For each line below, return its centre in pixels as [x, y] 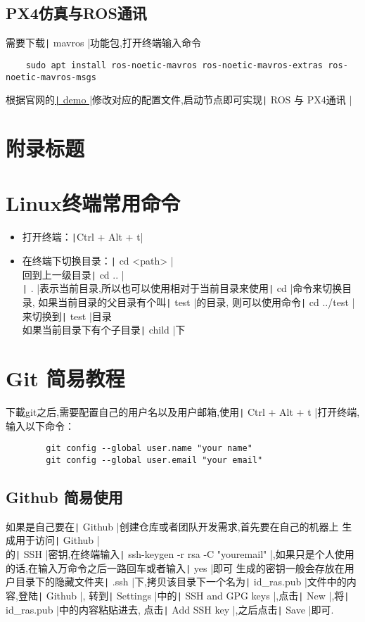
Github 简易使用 [64, 497]
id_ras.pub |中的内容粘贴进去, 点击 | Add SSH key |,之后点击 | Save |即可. [170, 609]
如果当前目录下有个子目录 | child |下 [104, 330]
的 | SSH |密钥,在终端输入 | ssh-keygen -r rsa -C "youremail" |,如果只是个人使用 [180, 554]
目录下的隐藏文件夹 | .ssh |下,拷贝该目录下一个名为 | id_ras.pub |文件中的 [181, 582]
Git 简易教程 [65, 378]
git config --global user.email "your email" [154, 460]
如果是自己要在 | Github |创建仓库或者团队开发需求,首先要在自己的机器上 [172, 526]
